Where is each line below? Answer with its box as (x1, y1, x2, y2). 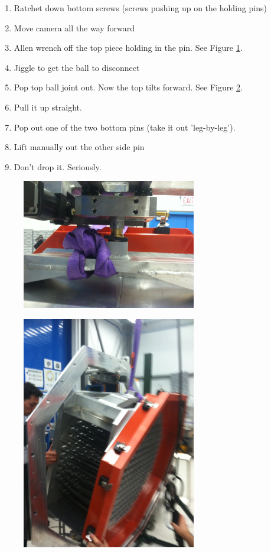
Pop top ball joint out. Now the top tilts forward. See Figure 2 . (14, 81, 243, 93)
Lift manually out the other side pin (14, 141, 145, 153)
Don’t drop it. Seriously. (14, 160, 102, 173)
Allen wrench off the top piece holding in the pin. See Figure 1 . (14, 41, 243, 54)
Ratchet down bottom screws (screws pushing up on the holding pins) (14, 2, 267, 14)
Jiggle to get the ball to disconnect (14, 61, 140, 73)
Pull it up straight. (14, 100, 82, 113)
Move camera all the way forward (14, 21, 135, 34)
